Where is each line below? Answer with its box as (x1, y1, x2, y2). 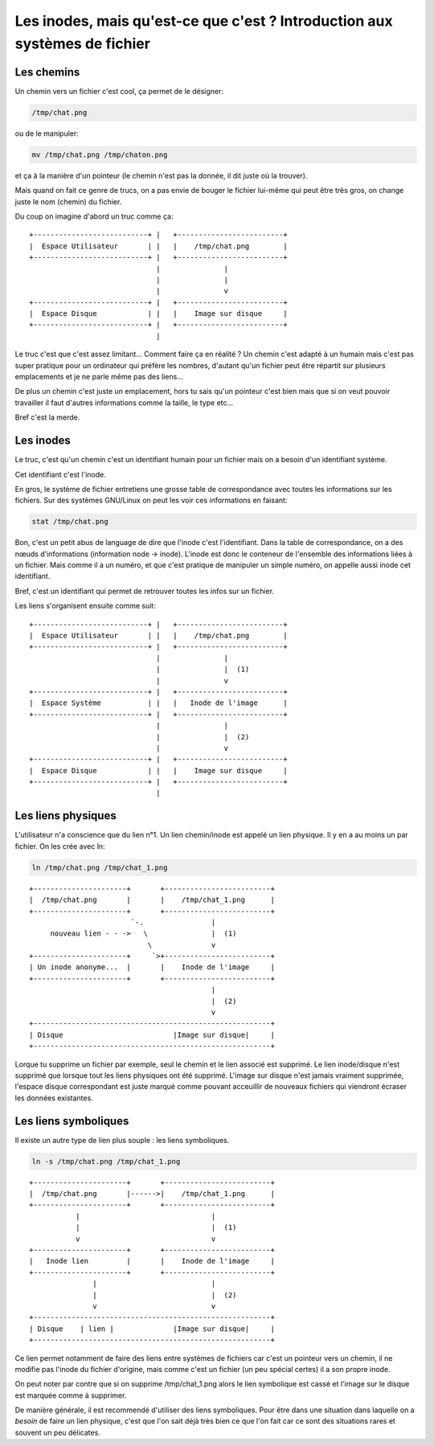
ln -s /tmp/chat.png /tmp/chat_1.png (31, 1157, 181, 1165)
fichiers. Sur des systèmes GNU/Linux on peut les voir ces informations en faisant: (14, 495, 288, 506)
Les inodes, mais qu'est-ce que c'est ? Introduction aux (14, 12, 393, 30)
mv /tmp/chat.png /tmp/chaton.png (31, 150, 168, 159)
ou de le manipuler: (14, 129, 80, 138)
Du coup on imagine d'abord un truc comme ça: (14, 211, 174, 221)
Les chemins (14, 65, 80, 79)
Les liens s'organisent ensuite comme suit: (14, 601, 156, 611)
